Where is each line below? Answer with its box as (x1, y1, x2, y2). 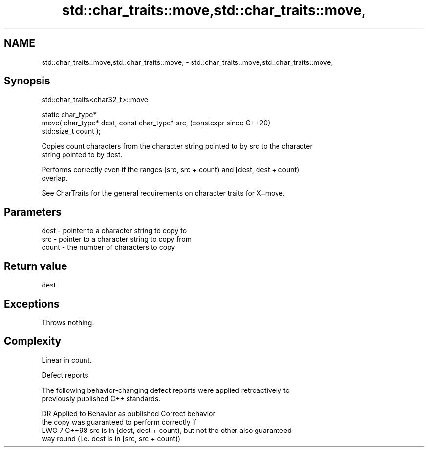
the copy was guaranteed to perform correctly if (42, 417, 197, 426)
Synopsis (4, 75, 50, 87)
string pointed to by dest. (42, 150, 123, 159)
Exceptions (4, 297, 60, 310)
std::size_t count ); (42, 127, 101, 136)
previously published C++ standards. (42, 394, 161, 403)
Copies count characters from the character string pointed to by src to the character (42, 142, 313, 151)
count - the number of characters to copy (42, 243, 175, 252)
